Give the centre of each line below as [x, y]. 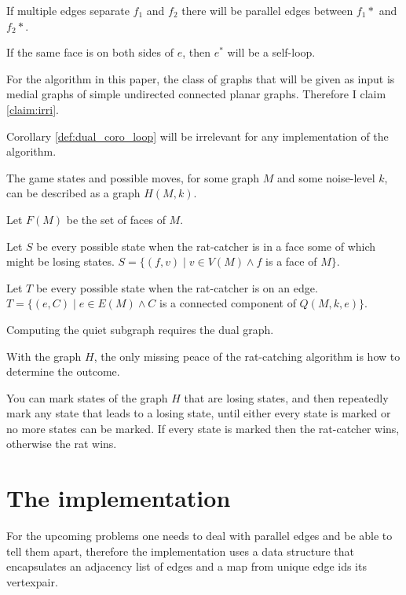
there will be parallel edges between [267, 10]
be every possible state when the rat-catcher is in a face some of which [206, 246]
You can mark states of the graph [87, 397]
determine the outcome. [63, 371]
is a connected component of [228, 303]
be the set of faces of [116, 219]
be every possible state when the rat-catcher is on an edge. [177, 287]
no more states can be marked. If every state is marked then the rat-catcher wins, [203, 428]
